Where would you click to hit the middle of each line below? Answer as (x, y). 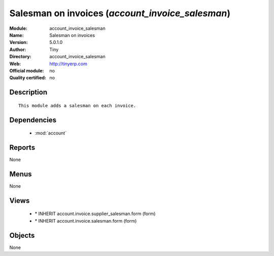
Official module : (27, 70)
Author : (18, 49)
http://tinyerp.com (68, 64)
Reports (22, 147)
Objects (22, 235)
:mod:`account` (51, 133)
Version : (19, 42)
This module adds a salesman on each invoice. (77, 105)
